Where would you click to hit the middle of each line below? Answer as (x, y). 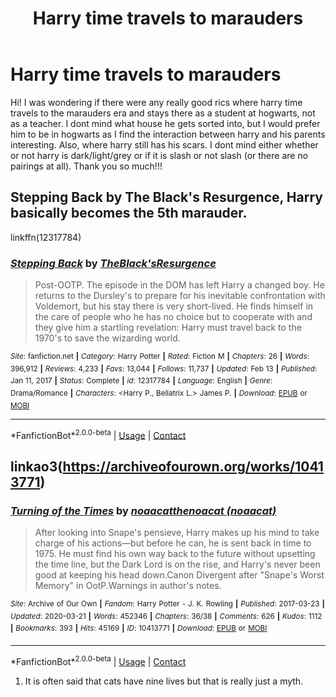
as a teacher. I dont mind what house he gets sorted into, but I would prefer (165, 123)
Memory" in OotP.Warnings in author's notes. (128, 586)
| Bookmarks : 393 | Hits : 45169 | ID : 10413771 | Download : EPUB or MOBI (139, 628)
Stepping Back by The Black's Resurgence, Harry (166, 197)
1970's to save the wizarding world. (107, 338)
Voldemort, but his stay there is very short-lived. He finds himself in (174, 306)
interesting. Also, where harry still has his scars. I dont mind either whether (164, 144)
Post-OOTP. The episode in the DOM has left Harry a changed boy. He (179, 285)
